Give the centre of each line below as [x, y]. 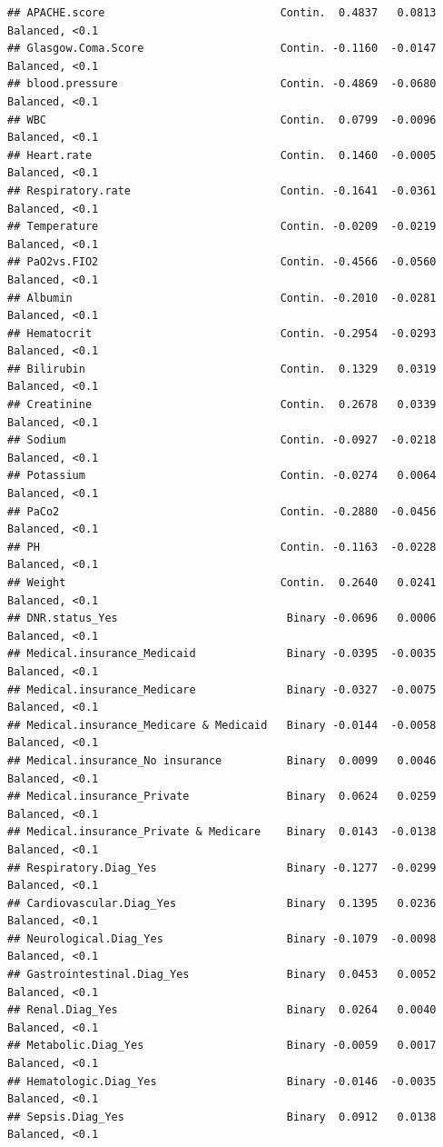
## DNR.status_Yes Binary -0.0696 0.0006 [222, 618]
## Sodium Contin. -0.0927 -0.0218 [222, 440]
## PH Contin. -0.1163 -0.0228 [222, 547]
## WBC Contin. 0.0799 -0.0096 [222, 120]
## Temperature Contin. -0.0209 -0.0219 [222, 227]
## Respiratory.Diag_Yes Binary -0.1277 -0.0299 [222, 868]
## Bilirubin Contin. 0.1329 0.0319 [222, 369]
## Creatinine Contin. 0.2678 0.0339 [222, 405]
